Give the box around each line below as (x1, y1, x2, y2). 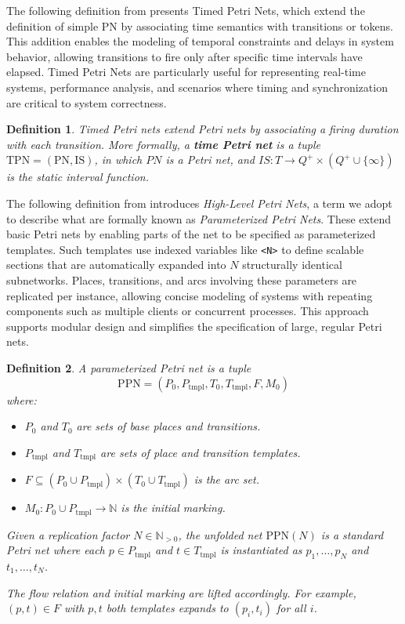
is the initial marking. (121, 499, 226, 516)
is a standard (320, 526, 384, 542)
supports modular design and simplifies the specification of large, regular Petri (6, 317, 382, 334)
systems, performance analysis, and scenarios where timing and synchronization (6, 78, 388, 95)
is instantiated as (220, 542, 302, 558)
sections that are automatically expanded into (6, 256, 226, 273)
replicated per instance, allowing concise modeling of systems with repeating (6, 287, 373, 303)
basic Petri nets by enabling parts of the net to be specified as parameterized (6, 226, 376, 242)
